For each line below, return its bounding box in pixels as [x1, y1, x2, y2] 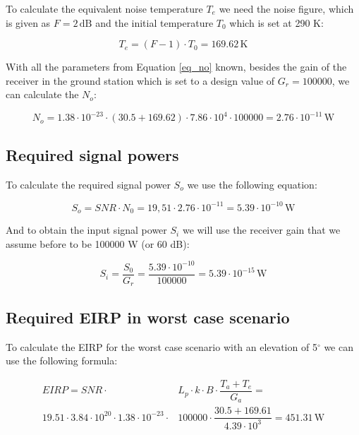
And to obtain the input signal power [6, 222, 167, 237]
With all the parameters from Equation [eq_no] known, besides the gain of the [6, 59, 347, 74]
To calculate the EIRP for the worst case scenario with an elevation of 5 [6, 339, 317, 354]
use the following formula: [6, 353, 118, 368]
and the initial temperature [95, 15, 214, 30]
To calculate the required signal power [6, 177, 171, 191]
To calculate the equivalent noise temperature [6, 1, 203, 16]
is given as [6, 15, 51, 30]
